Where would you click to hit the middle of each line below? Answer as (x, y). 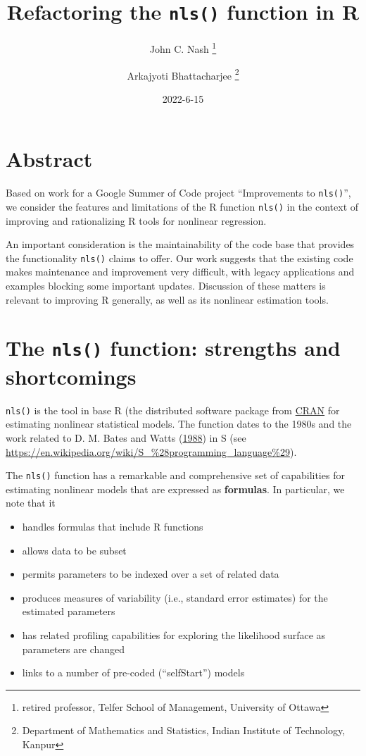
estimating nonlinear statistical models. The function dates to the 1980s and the (179, 424)
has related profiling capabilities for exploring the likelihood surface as (174, 634)
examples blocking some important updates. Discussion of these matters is (166, 286)
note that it (31, 503)
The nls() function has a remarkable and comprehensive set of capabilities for (175, 475)
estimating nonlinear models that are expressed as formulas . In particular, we (175, 489)
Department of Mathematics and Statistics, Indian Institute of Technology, (184, 730)
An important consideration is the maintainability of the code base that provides (180, 244)
